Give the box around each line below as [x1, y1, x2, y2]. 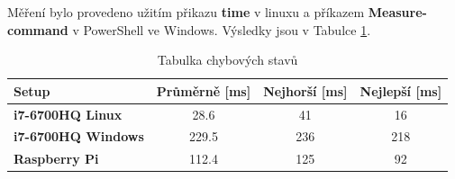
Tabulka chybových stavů [157, 50, 298, 69]
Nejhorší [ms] [263, 81, 348, 100]
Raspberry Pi [14, 149, 99, 168]
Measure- [368, 3, 427, 21]
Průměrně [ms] [156, 81, 251, 100]
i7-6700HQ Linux [14, 104, 123, 123]
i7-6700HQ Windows [14, 127, 144, 146]
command [7, 20, 68, 39]
